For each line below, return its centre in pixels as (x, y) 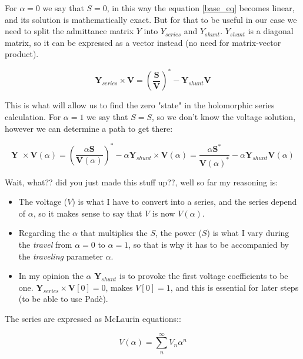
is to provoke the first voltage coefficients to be (204, 276)
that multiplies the (114, 233)
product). (22, 54)
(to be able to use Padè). (63, 299)
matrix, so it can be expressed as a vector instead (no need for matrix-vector (143, 42)
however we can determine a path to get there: (89, 128)
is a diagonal (271, 31)
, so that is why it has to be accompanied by (209, 245)
